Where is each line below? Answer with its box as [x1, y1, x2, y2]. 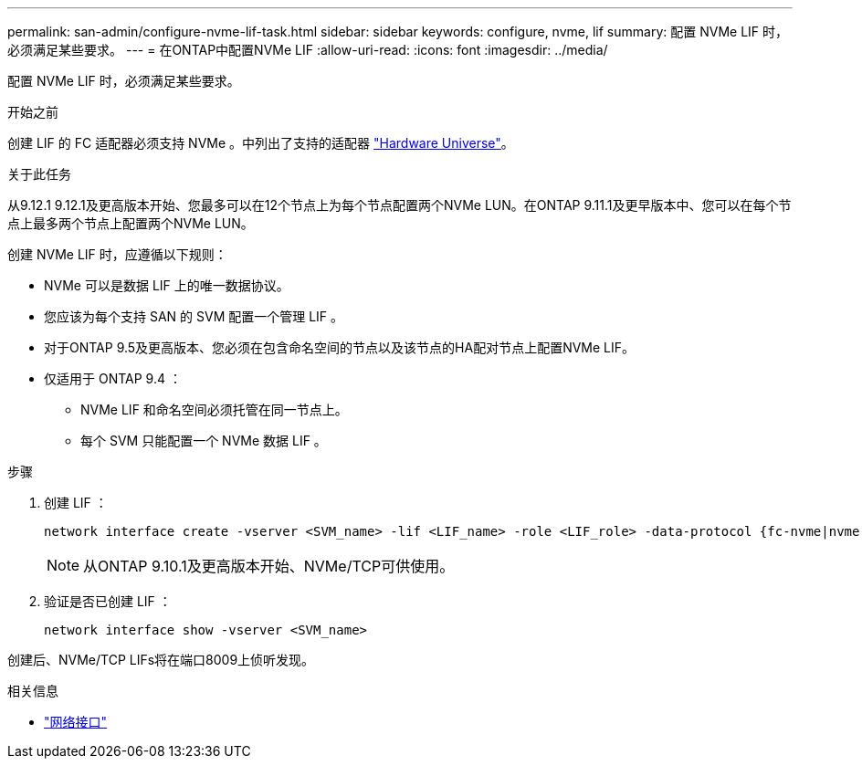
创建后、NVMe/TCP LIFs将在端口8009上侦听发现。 [7, 652, 315, 667]
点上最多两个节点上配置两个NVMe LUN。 [7, 215, 254, 231]
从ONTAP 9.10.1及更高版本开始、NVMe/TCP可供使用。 [83, 557, 455, 575]
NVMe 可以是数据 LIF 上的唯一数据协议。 [44, 278, 289, 293]
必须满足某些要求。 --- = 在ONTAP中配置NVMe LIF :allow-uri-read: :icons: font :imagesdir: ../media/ [7, 42, 608, 58]
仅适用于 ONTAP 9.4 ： [44, 371, 182, 386]
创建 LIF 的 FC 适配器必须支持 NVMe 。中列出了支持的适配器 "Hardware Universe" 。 [7, 135, 514, 151]
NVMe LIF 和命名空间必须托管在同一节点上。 [80, 402, 348, 417]
